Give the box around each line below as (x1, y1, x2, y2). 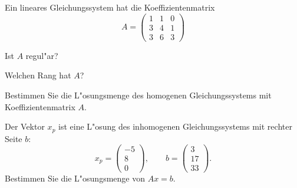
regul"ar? (25, 49, 58, 61)
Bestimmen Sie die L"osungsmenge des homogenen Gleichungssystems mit (5, 88, 272, 101)
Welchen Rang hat (5, 69, 71, 81)
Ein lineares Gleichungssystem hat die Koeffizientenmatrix (5, 1, 215, 13)
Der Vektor (5, 120, 45, 133)
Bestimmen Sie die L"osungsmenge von (5, 172, 145, 184)
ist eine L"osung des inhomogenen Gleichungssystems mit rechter (58, 120, 292, 133)
